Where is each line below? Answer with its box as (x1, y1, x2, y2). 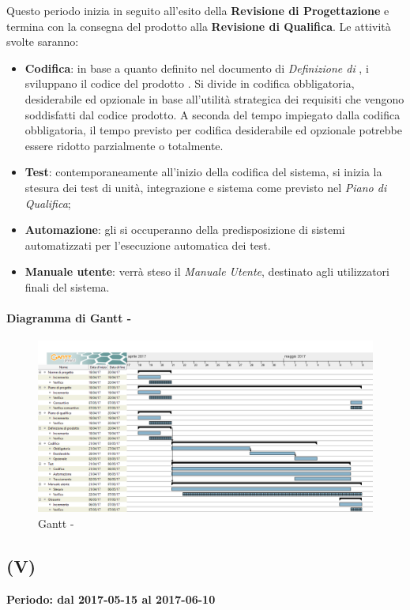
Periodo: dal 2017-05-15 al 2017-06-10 (6, 590, 216, 607)
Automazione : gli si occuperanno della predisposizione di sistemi (24, 221, 345, 238)
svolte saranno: (6, 33, 79, 50)
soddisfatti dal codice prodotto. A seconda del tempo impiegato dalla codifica (24, 106, 401, 122)
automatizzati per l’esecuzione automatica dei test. (24, 236, 271, 253)
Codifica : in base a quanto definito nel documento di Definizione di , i (24, 59, 369, 76)
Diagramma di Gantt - (6, 310, 132, 326)
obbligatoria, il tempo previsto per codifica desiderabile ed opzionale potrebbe (24, 122, 402, 138)
